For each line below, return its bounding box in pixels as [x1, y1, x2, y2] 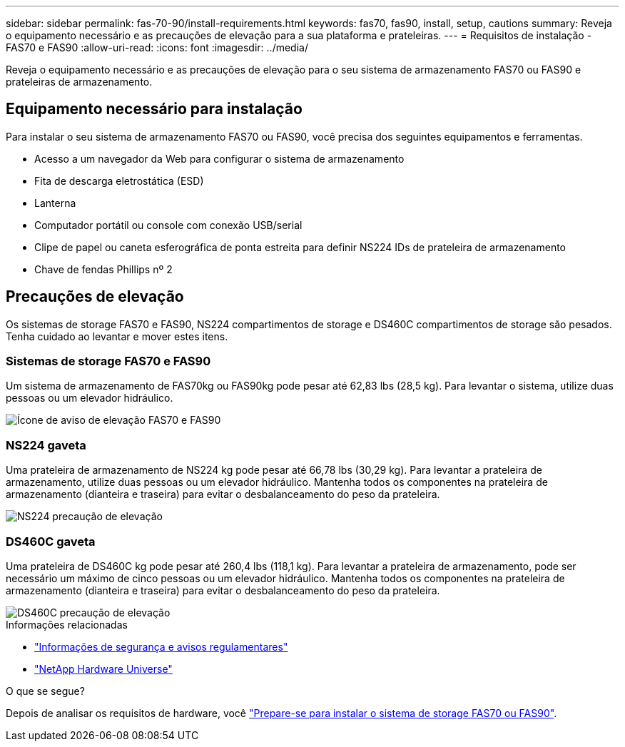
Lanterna [34, 196, 76, 209]
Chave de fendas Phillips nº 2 [34, 263, 173, 275]
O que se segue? [6, 684, 85, 697]
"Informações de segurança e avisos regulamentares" [34, 640, 288, 653]
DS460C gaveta [6, 534, 96, 549]
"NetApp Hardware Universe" [34, 662, 173, 675]
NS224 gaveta [6, 437, 86, 452]
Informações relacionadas [6, 618, 128, 631]
